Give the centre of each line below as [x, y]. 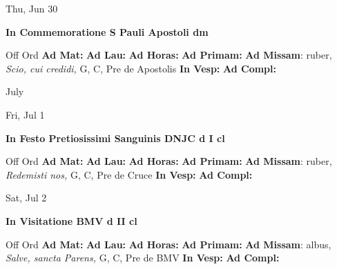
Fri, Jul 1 [25, 114]
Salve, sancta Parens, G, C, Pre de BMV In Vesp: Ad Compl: [143, 258]
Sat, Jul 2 [26, 198]
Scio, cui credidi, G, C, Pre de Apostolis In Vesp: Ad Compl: [141, 68]
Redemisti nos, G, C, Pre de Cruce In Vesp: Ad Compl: [129, 174]
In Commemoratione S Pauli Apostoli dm [107, 31]
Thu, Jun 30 [32, 8]
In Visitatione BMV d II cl [71, 220]
